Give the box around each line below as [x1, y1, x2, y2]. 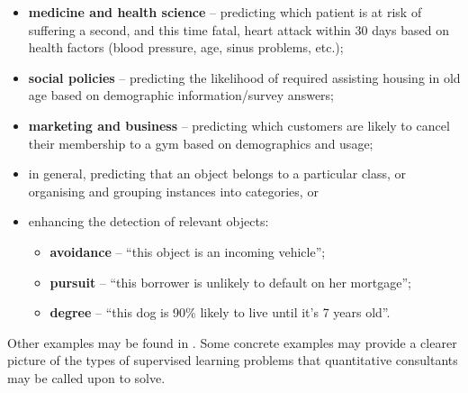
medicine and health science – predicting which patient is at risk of [28, 3, 422, 21]
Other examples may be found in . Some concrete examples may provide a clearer [7, 333, 457, 352]
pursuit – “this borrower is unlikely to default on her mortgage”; [49, 272, 411, 291]
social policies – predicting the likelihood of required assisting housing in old [28, 68, 461, 87]
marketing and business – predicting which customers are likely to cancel [28, 115, 450, 134]
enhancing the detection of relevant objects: [28, 212, 269, 231]
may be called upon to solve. [7, 368, 166, 387]
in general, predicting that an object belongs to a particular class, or [28, 164, 407, 183]
